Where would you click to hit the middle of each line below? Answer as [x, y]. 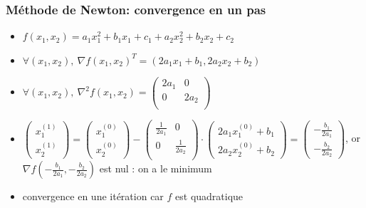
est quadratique [209, 196]
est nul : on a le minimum [156, 168]
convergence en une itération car [93, 196]
